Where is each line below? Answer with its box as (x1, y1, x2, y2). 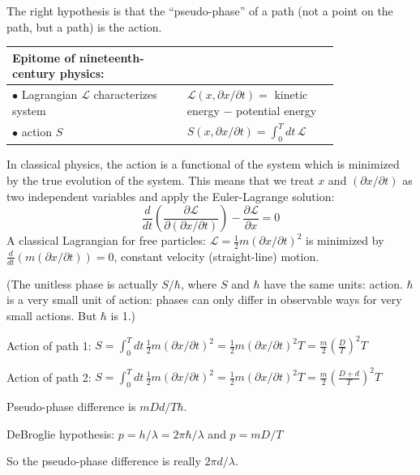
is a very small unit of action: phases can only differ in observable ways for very (6, 291, 402, 308)
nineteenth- (79, 49, 144, 66)
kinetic (274, 86, 308, 103)
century (12, 65, 56, 82)
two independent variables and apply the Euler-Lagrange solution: (6, 187, 335, 204)
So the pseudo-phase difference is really (6, 452, 201, 469)
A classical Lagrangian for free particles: (6, 232, 206, 249)
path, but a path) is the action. (6, 18, 162, 35)
